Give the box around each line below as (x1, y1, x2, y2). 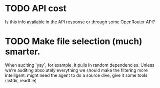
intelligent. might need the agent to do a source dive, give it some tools (5, 72, 148, 78)
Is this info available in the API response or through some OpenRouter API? (5, 19, 155, 25)
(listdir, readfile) (5, 77, 37, 83)
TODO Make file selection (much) (5, 36, 142, 47)
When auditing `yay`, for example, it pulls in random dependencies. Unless (5, 62, 155, 68)
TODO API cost (5, 3, 67, 14)
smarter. (5, 46, 40, 57)
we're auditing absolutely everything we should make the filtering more (5, 67, 148, 73)
